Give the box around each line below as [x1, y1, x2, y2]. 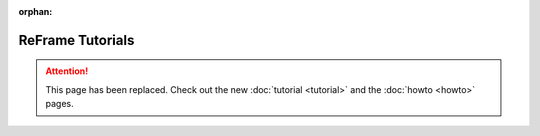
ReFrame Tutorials [18, 31, 135, 49]
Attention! [45, 65, 89, 77]
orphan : [18, 6, 53, 17]
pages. [45, 98, 74, 110]
